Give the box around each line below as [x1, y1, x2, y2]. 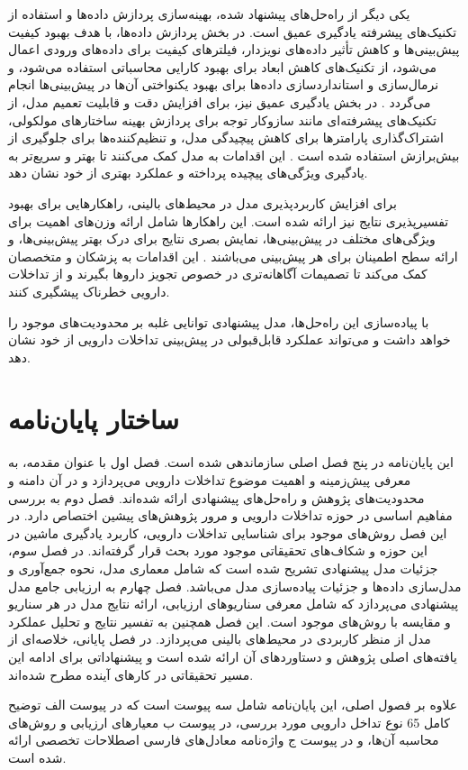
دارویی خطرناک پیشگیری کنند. [8, 281, 170, 300]
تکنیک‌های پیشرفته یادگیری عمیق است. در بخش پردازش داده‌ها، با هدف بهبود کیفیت [8, 22, 457, 41]
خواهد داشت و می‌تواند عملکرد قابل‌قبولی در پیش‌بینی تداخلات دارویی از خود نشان [8, 330, 451, 349]
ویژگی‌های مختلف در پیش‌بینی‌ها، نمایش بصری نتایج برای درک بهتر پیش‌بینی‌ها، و [8, 229, 436, 248]
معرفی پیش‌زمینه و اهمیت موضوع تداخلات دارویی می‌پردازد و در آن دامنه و [8, 471, 411, 489]
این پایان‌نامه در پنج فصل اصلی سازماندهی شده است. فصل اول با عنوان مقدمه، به [8, 453, 454, 472]
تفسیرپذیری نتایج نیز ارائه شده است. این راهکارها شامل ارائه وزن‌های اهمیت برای [8, 211, 449, 230]
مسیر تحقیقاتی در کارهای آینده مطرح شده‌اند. [8, 665, 254, 683]
